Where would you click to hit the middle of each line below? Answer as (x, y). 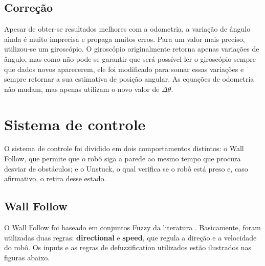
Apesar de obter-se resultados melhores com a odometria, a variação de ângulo (127, 29)
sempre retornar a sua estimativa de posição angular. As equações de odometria (129, 79)
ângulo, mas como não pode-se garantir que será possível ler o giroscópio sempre (130, 58)
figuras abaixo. (27, 257)
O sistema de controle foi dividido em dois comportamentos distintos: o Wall (124, 148)
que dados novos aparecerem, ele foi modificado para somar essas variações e (124, 69)
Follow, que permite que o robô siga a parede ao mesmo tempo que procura (123, 159)
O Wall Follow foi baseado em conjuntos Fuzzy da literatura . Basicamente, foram (132, 227)
